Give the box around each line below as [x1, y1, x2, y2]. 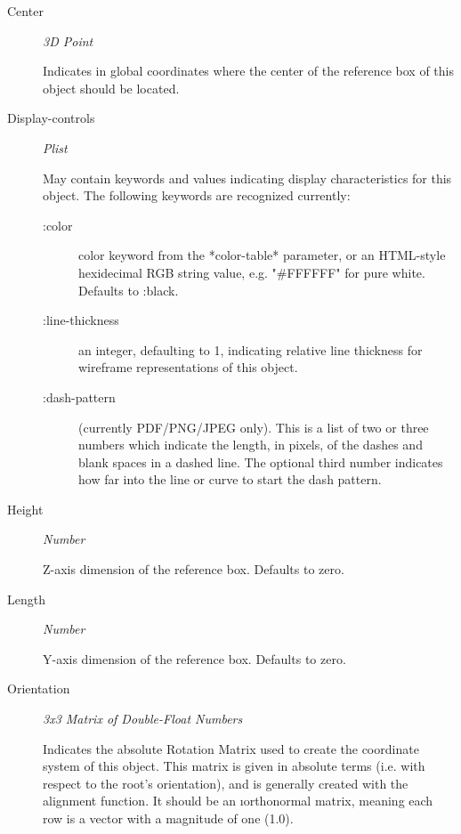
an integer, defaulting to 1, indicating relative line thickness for [78, 340, 423, 359]
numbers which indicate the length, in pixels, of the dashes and [78, 435, 423, 454]
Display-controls [7, 109, 95, 127]
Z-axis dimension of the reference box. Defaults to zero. [43, 560, 344, 579]
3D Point [43, 31, 93, 50]
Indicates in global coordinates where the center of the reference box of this [43, 61, 455, 80]
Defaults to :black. [78, 280, 179, 299]
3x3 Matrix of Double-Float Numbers [43, 709, 243, 728]
